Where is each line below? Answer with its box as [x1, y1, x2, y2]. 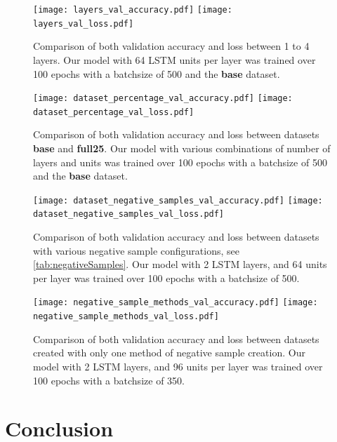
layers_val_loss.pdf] [33, 18, 134, 29]
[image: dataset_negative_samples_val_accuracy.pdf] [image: [33, 195, 323, 206]
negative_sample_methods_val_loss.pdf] [33, 312, 219, 322]
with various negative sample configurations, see [33, 243, 239, 257]
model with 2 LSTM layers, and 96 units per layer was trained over [33, 359, 323, 373]
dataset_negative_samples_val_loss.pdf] [33, 209, 225, 220]
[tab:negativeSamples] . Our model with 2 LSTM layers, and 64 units [33, 257, 327, 272]
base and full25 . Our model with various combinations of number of [33, 141, 331, 155]
